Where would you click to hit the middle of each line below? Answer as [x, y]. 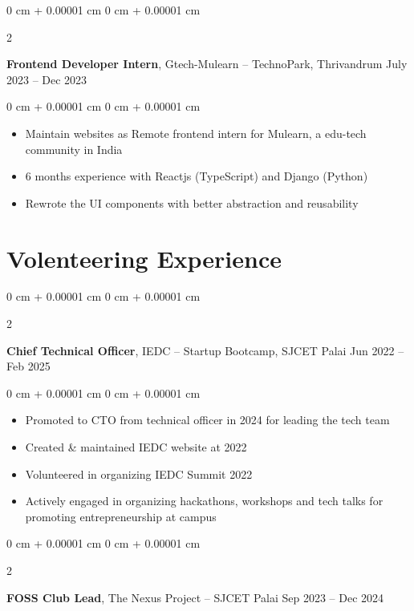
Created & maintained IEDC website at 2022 [136, 447]
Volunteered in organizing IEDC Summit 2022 [139, 473]
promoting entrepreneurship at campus [121, 516]
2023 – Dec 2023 [47, 79]
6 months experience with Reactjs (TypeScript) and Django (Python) [197, 176]
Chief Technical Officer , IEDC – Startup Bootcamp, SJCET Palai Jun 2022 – [205, 350]
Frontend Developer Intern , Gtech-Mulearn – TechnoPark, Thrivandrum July [207, 64]
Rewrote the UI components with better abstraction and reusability [192, 202]
